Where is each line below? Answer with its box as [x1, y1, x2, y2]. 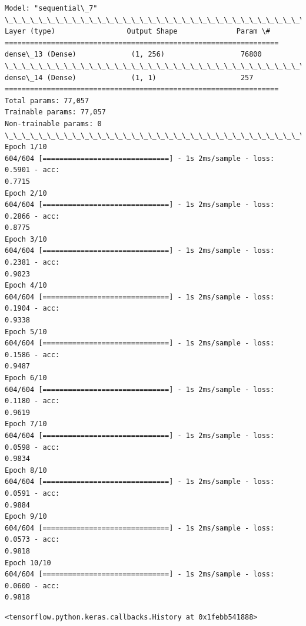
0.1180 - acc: [5, 397, 60, 406]
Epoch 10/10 [5, 558, 51, 567]
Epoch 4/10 [5, 281, 47, 290]
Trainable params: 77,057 [5, 108, 106, 117]
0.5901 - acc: [5, 166, 60, 174]
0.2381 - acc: [5, 258, 60, 267]
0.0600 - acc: [5, 581, 60, 590]
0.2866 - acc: [5, 212, 60, 220]
